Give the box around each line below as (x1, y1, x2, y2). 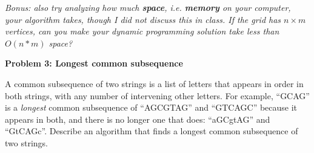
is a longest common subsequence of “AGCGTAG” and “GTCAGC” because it (5, 101, 298, 114)
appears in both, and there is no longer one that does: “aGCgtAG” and (5, 112, 270, 125)
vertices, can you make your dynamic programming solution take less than (5, 25, 279, 37)
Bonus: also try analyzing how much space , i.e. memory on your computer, (5, 1, 291, 13)
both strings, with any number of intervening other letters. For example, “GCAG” (5, 89, 310, 102)
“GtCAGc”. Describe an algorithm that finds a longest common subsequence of (5, 125, 298, 137)
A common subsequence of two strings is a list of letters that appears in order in (5, 77, 304, 90)
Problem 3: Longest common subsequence (5, 57, 183, 70)
